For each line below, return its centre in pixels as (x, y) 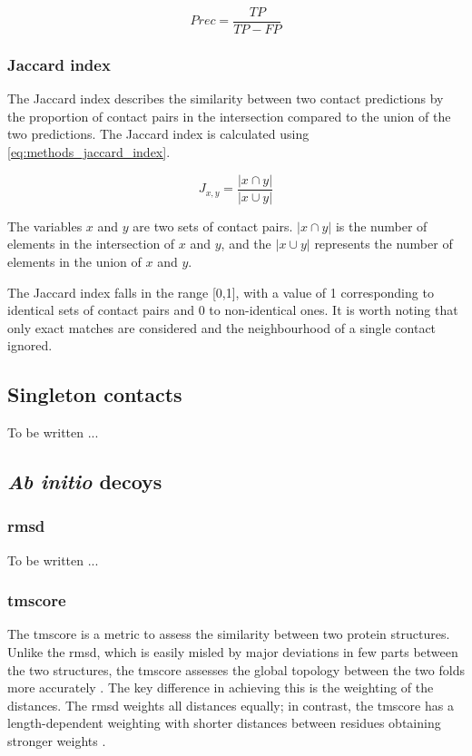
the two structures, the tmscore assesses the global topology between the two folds (236, 669)
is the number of (381, 226)
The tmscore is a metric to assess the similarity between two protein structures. (229, 634)
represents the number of (383, 244)
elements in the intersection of (91, 244)
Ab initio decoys (85, 481)
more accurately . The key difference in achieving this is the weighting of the (221, 687)
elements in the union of (74, 261)
